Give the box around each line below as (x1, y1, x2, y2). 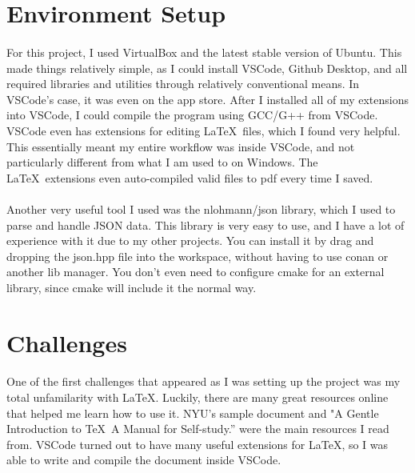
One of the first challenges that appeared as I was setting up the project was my (6, 373, 401, 390)
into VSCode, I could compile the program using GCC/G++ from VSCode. (6, 106, 378, 123)
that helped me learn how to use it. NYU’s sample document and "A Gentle (6, 404, 379, 421)
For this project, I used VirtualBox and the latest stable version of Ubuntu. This (6, 43, 402, 60)
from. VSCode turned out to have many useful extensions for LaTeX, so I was (6, 435, 389, 452)
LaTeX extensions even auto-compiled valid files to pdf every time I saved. (6, 169, 373, 186)
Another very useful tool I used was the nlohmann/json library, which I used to (6, 200, 396, 217)
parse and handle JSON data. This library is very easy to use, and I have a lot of (6, 216, 405, 233)
